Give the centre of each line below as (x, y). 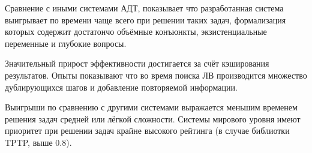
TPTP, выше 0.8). (38, 142)
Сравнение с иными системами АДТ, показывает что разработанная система (144, 8)
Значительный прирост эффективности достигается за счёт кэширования (137, 63)
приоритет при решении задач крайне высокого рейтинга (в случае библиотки (147, 130)
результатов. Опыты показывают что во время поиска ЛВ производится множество (156, 75)
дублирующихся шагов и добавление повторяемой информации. (121, 87)
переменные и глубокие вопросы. (66, 43)
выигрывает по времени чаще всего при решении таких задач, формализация (145, 19)
